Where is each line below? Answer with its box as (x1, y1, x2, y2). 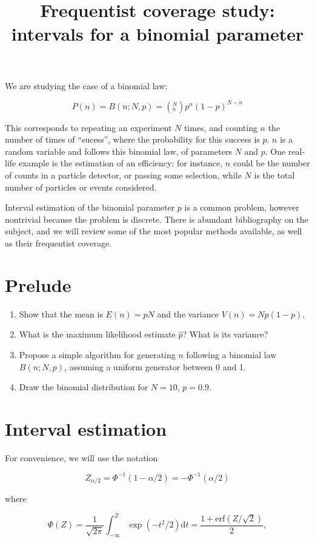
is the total (254, 169, 295, 181)
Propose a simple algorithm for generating (19, 348, 176, 361)
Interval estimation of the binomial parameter (5, 201, 175, 214)
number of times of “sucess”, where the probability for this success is (5, 133, 260, 146)
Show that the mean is (19, 307, 103, 320)
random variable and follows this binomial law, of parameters (5, 144, 232, 157)
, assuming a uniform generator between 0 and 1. (64, 360, 246, 373)
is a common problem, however (184, 201, 299, 214)
